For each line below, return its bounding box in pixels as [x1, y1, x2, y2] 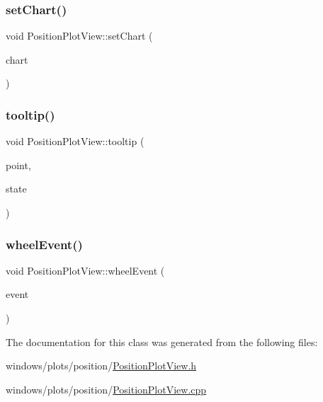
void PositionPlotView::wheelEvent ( [6, 263, 165, 277]
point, [6, 157, 31, 172]
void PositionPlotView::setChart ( [6, 28, 153, 43]
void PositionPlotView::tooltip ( [6, 134, 144, 149]
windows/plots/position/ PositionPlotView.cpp [6, 381, 207, 396]
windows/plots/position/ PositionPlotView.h [6, 358, 197, 373]
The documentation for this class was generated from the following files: [6, 334, 318, 349]
